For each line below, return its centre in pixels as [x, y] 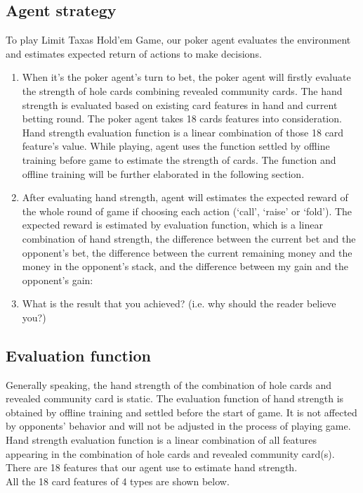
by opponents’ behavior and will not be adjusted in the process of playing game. [178, 426]
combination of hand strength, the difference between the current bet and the [189, 238]
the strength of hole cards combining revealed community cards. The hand [182, 90]
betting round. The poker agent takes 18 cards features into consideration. [182, 119]
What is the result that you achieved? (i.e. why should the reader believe [179, 303]
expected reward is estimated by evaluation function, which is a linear [172, 225]
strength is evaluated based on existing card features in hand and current [180, 104]
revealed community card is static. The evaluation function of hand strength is [175, 398]
